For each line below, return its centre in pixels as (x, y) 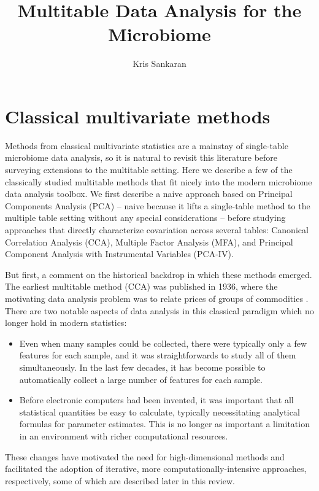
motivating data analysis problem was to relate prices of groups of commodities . (157, 298)
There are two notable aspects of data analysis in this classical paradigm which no (159, 310)
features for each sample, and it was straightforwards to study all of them (158, 355)
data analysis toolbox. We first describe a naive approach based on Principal (149, 194)
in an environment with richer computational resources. (124, 435)
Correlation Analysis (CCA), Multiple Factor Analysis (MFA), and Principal (149, 242)
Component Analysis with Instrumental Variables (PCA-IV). (119, 254)
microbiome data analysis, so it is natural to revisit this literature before (141, 157)
